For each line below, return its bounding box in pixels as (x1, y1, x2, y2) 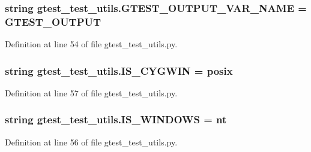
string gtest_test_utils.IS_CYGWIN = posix (5, 63, 233, 78)
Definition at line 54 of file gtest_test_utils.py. (5, 38, 178, 50)
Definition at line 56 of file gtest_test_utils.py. (5, 135, 178, 148)
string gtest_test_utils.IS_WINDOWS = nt (5, 112, 227, 127)
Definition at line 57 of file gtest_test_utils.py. (5, 86, 178, 99)
